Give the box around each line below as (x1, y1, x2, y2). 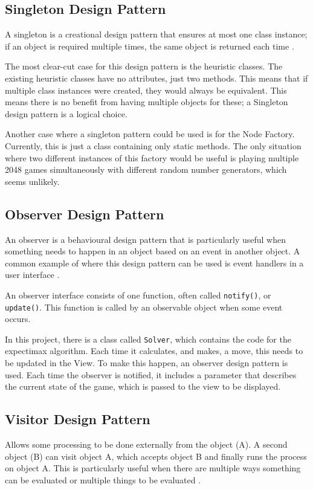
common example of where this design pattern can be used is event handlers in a (5, 256, 304, 269)
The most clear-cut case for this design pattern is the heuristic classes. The (5, 60, 283, 73)
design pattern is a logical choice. (5, 107, 127, 120)
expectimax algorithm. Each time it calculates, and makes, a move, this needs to (5, 344, 303, 357)
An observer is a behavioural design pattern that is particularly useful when (5, 233, 286, 245)
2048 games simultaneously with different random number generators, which (5, 163, 287, 176)
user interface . (5, 268, 60, 281)
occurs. (5, 312, 31, 325)
